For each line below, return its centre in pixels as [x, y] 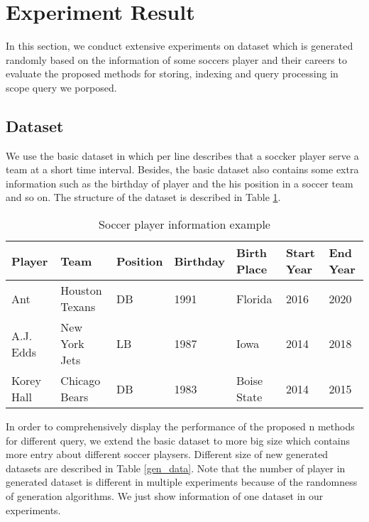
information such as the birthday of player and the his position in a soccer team [180, 183]
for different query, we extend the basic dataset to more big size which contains [178, 440]
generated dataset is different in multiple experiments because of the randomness [182, 482]
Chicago [81, 381]
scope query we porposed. [61, 87]
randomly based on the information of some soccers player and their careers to [176, 59]
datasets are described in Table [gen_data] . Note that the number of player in [176, 468]
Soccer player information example [184, 224]
